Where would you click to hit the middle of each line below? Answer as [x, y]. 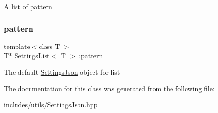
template [17, 46]
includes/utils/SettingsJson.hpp [51, 105]
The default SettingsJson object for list [62, 72]
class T [49, 46]
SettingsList [32, 56]
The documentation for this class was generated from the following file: [109, 88]
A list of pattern [28, 6]
